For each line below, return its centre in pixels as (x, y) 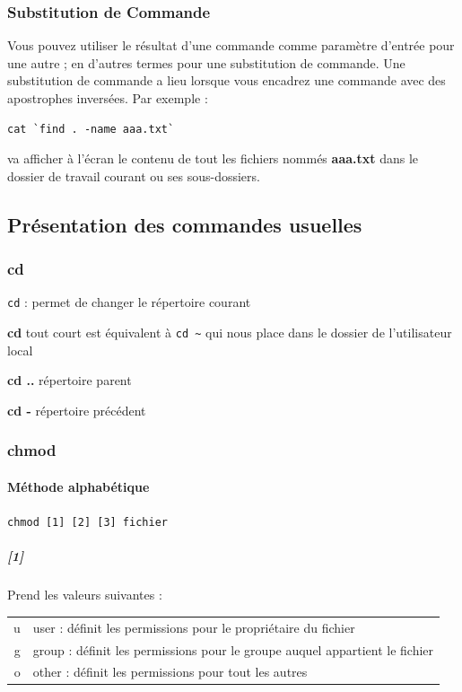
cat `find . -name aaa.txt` (91, 129)
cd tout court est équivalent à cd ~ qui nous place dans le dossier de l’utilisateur (230, 333)
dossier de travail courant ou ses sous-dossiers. (134, 175)
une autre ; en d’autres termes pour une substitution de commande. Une (206, 62)
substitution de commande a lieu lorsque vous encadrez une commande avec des (227, 80)
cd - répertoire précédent (77, 410)
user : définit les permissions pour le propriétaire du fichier (194, 627)
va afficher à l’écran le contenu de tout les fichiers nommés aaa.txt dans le (213, 158)
